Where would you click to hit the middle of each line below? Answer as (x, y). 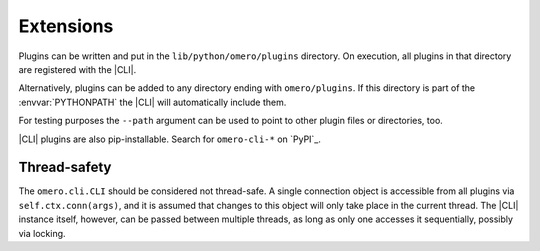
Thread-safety (65, 167)
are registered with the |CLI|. (77, 69)
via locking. (42, 233)
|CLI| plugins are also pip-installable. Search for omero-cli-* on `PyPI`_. (170, 139)
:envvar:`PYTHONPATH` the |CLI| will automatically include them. (152, 102)
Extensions (66, 26)
